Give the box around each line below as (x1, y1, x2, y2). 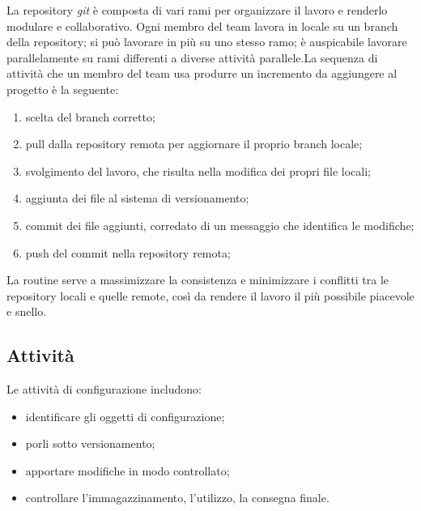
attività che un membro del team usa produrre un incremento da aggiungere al (6, 65, 398, 82)
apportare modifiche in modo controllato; (25, 462, 230, 479)
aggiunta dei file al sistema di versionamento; (25, 189, 249, 207)
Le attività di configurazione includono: (6, 381, 202, 398)
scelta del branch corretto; (25, 108, 155, 125)
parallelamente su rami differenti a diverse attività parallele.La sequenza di (6, 49, 378, 66)
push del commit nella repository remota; (25, 244, 231, 261)
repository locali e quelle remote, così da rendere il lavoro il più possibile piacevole (6, 287, 415, 304)
